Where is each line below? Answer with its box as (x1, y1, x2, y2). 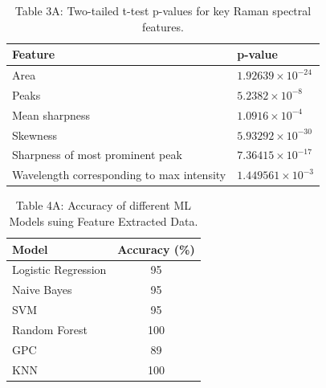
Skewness (12, 126, 58, 143)
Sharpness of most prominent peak (12, 146, 182, 163)
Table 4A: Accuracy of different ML (15, 197, 192, 214)
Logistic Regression (12, 261, 107, 278)
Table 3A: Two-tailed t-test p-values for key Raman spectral (14, 2, 312, 18)
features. (142, 18, 184, 35)
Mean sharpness (12, 106, 91, 123)
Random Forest (12, 321, 88, 337)
